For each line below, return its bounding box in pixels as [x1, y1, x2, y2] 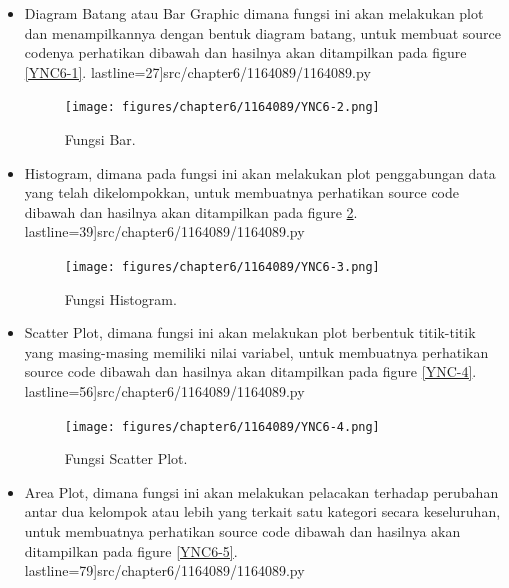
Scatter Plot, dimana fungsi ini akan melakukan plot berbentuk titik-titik [24, 322, 476, 343]
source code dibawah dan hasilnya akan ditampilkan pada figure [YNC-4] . [24, 361, 477, 382]
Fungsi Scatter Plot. [64, 448, 188, 469]
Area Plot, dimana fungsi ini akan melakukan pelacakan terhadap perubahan [24, 481, 499, 502]
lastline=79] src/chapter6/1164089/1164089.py [24, 560, 305, 581]
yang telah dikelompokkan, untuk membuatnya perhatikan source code [24, 182, 459, 203]
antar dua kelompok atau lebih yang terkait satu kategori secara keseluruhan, [24, 501, 501, 522]
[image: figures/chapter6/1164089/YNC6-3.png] [64, 260, 380, 274]
